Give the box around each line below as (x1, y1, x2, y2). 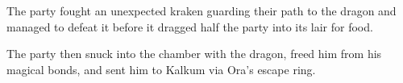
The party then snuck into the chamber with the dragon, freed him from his (6, 45, 382, 62)
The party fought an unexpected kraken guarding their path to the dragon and (6, 2, 397, 19)
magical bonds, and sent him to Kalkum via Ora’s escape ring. (6, 60, 316, 77)
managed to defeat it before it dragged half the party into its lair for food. (6, 18, 373, 35)
